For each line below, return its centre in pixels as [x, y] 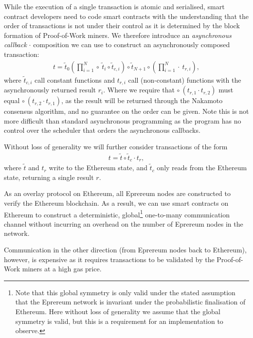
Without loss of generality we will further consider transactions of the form [116, 146]
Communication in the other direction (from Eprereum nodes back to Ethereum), [125, 249]
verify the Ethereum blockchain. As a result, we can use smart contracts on [116, 203]
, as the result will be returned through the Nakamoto [142, 100]
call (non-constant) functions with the [185, 80]
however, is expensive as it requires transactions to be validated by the [109, 259]
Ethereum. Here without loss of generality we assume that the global [118, 311]
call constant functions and [75, 80]
